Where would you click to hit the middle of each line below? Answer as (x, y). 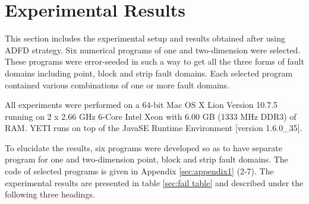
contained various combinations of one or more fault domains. (117, 85)
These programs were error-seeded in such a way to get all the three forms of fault (154, 61)
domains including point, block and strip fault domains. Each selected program (149, 73)
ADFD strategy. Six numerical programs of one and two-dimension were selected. (153, 50)
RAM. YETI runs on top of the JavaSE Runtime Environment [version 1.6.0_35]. (154, 128)
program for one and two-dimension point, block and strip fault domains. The (146, 159)
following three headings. (50, 194)
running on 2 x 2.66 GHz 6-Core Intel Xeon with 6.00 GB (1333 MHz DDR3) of (151, 116)
